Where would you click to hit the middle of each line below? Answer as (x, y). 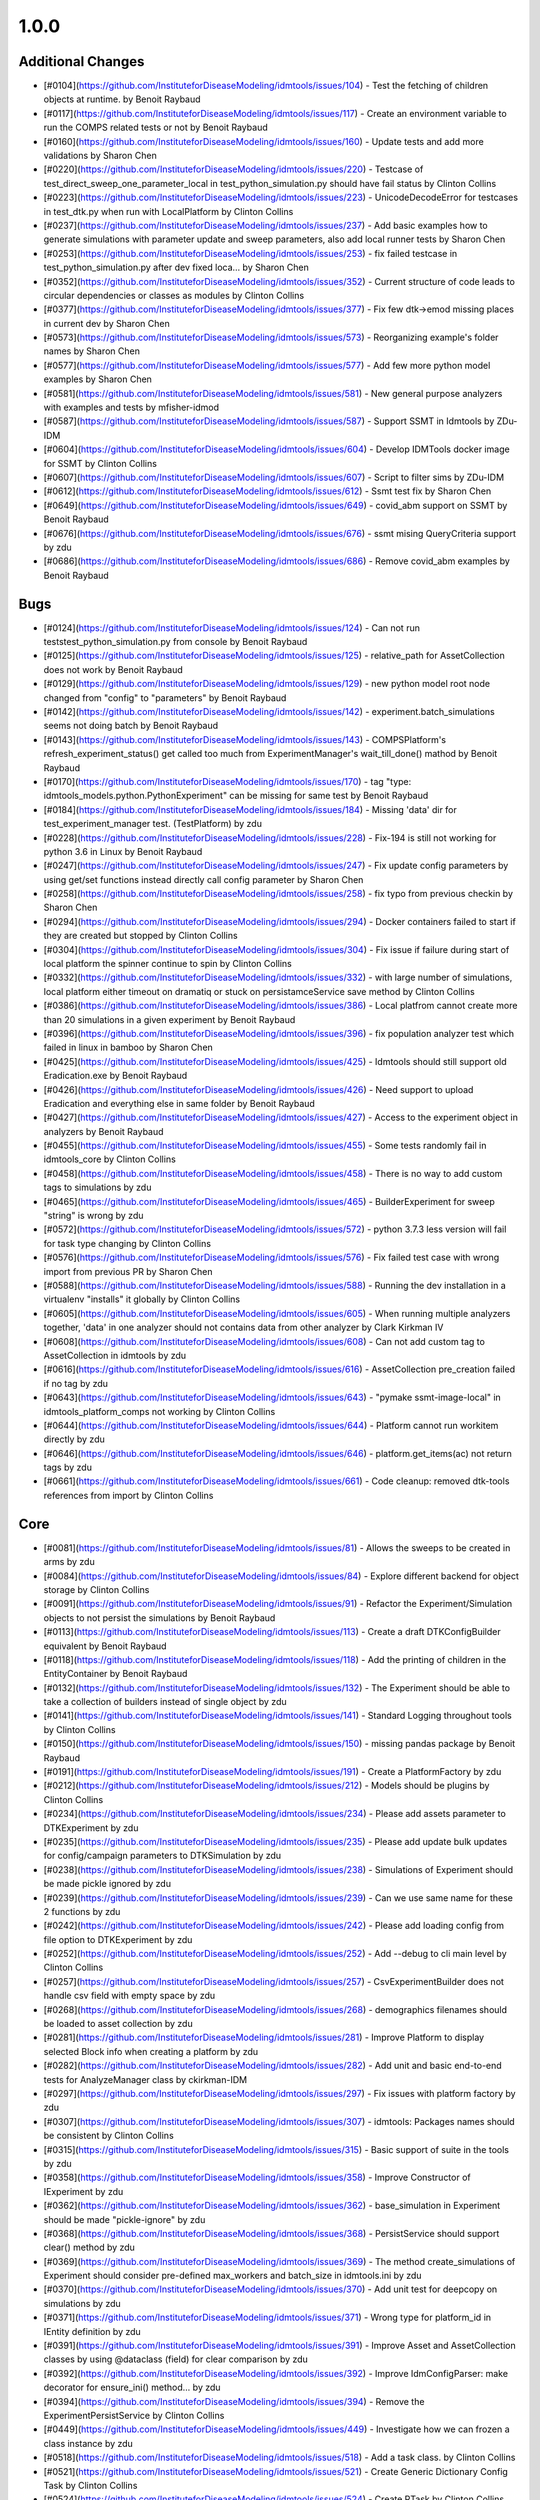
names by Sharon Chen (91, 351)
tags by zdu (67, 1467)
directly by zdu (74, 1439)
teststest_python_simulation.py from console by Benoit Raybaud (175, 642)
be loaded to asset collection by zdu (118, 2024)
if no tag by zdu (76, 1383)
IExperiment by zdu (83, 2191)
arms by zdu (69, 1562)
